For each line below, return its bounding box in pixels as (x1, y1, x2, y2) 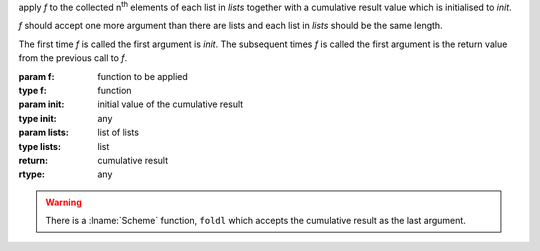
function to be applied (97, 70, 189, 82)
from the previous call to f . (18, 52, 128, 64)
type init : (18, 112, 57, 124)
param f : (18, 70, 55, 82)
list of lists (97, 126, 140, 139)
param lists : (18, 126, 69, 139)
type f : (18, 84, 47, 96)
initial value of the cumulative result (97, 98, 244, 110)
